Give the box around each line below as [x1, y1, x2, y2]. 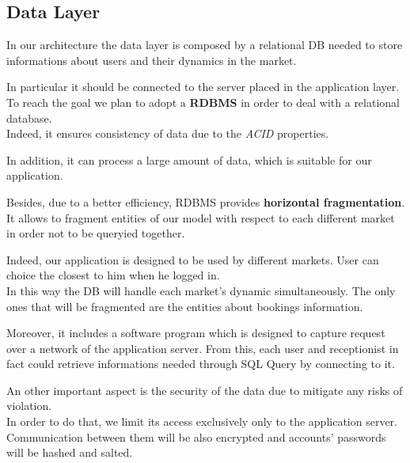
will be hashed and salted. [6, 444, 133, 461]
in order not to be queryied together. [6, 225, 185, 241]
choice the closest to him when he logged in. [6, 267, 220, 283]
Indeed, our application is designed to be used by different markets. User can [6, 251, 379, 268]
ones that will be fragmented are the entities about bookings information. [6, 298, 363, 314]
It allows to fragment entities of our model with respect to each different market [6, 209, 395, 226]
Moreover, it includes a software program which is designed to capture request [6, 324, 385, 341]
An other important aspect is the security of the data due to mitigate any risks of [6, 381, 403, 398]
